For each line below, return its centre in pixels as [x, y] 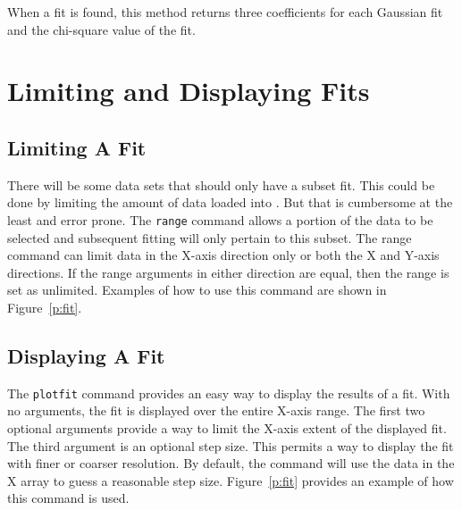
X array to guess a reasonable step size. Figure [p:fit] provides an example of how [231, 480]
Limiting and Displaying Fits [189, 91]
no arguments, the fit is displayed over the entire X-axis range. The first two [216, 410]
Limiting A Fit [77, 147]
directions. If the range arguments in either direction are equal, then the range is [228, 272]
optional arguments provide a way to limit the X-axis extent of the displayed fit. [227, 428]
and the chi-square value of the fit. [101, 29]
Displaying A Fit [86, 355]
